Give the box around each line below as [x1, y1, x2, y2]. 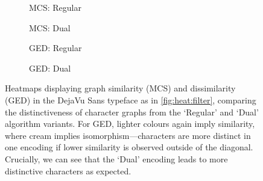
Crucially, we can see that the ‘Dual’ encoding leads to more [5, 152, 228, 165]
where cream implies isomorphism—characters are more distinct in [5, 129, 251, 141]
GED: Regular [29, 41, 82, 54]
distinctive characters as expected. [5, 164, 131, 177]
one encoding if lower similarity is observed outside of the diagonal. [5, 141, 253, 153]
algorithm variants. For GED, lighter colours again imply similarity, [5, 117, 255, 130]
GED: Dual [29, 61, 71, 74]
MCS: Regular [29, 1, 81, 13]
